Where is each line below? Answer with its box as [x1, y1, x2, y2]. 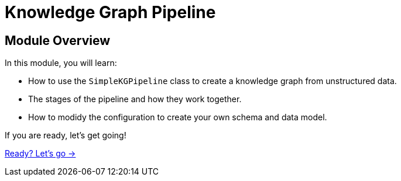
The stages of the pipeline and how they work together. [28, 94, 242, 105]
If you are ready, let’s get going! [5, 130, 126, 141]
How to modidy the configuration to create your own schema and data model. [28, 112, 327, 123]
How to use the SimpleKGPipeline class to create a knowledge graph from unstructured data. [28, 76, 397, 86]
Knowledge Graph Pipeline [5, 2, 216, 22]
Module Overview [5, 33, 111, 48]
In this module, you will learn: [5, 58, 117, 68]
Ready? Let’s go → [5, 148, 76, 159]
